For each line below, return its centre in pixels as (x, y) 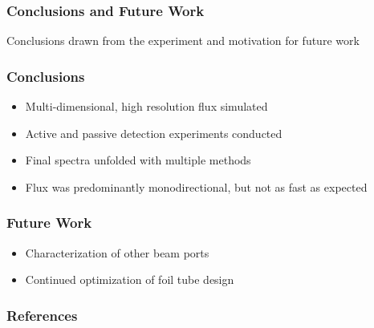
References (42, 315)
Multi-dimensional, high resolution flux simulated (146, 106)
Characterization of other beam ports (117, 252)
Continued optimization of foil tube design (130, 279)
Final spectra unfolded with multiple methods (138, 160)
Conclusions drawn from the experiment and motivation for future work (183, 40)
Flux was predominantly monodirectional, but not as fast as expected (196, 186)
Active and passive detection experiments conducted (154, 133)
